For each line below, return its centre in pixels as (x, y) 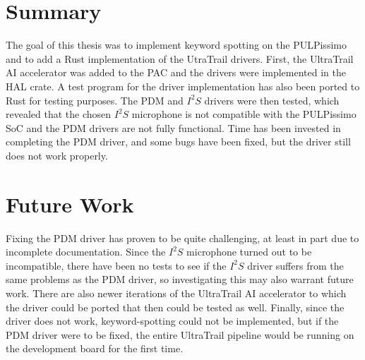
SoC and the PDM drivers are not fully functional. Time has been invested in (173, 127)
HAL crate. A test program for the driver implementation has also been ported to (183, 86)
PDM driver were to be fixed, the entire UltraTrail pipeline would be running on (180, 334)
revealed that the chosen (59, 114)
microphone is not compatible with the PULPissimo (244, 114)
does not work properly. (57, 155)
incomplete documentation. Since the (86, 252)
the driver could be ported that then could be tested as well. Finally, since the (175, 307)
